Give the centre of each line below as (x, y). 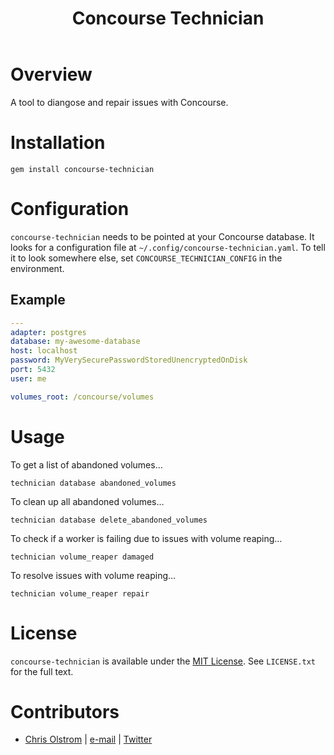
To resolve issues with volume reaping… (93, 575)
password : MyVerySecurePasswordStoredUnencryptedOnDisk (129, 360)
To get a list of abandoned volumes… (86, 464)
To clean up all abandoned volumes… (87, 501)
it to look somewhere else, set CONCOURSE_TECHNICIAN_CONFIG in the (146, 258)
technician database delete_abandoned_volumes (109, 520)
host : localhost (44, 351)
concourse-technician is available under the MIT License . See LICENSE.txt (163, 661)
